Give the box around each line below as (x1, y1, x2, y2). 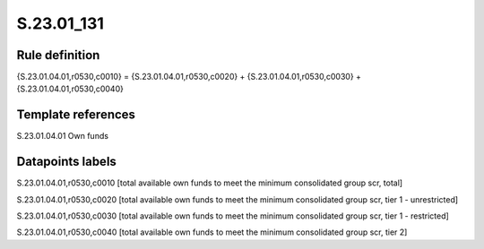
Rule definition (16, 47, 100, 63)
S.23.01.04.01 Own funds (16, 131, 109, 142)
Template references (16, 107, 136, 123)
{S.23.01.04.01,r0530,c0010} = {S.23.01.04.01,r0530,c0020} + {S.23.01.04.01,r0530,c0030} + (16, 72, 362, 82)
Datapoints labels (16, 154, 117, 169)
